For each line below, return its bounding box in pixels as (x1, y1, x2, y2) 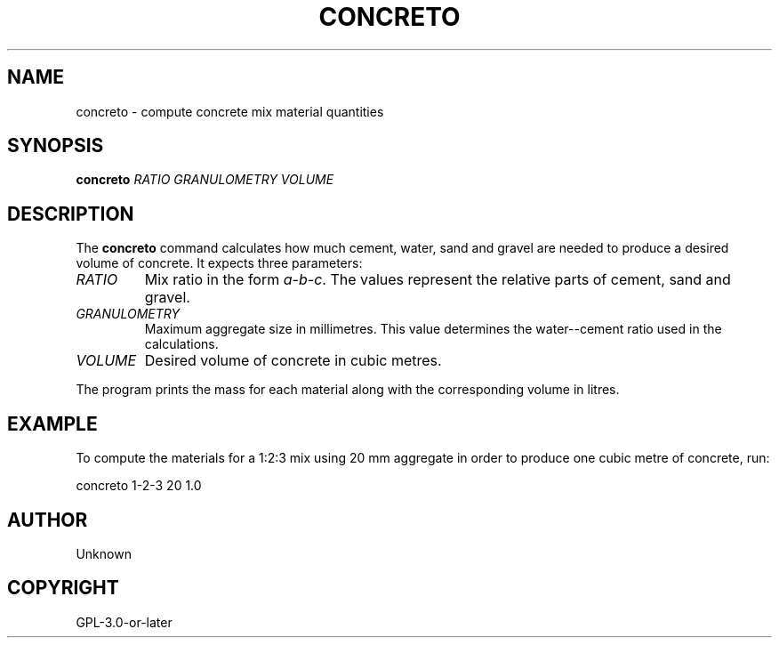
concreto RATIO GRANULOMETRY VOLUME (76, 172, 334, 188)
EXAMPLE (7, 412, 98, 435)
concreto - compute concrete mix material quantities (76, 103, 384, 119)
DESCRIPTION (7, 202, 134, 225)
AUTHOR (7, 508, 88, 531)
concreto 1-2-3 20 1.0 (76, 478, 202, 494)
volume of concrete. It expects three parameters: (76, 255, 363, 271)
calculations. (144, 336, 219, 352)
